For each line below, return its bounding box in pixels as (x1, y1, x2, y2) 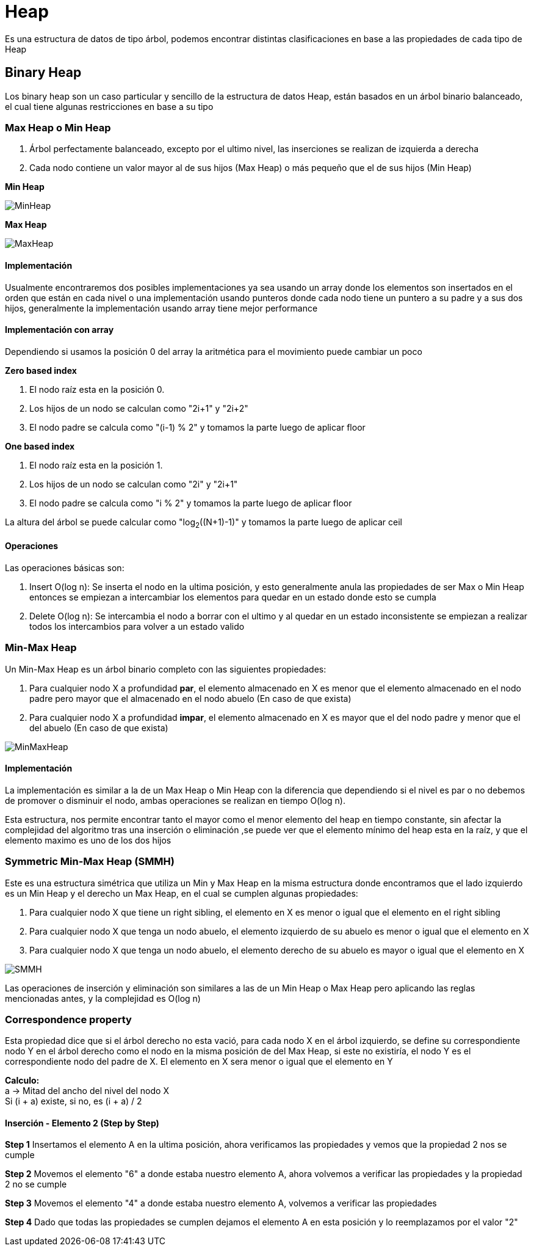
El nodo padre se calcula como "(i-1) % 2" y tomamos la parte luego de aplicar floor (29, 421, 366, 432)
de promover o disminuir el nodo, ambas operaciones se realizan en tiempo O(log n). (5, 795, 345, 806)
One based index (5, 440, 75, 451)
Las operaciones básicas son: (5, 562, 124, 573)
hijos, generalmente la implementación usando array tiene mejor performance (5, 302, 318, 313)
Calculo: (5, 1075, 40, 1086)
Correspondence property (5, 1013, 132, 1026)
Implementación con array (5, 324, 114, 335)
